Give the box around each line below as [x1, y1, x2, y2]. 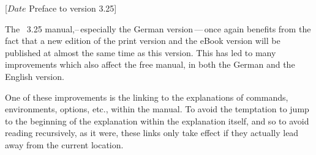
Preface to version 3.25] [29, 2, 117, 14]
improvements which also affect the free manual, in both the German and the [5, 58, 295, 71]
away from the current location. [5, 138, 124, 151]
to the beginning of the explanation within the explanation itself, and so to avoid [5, 114, 309, 127]
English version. [5, 70, 64, 82]
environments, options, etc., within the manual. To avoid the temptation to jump [5, 103, 309, 115]
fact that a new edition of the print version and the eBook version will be [5, 34, 280, 47]
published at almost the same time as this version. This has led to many [5, 46, 276, 59]
